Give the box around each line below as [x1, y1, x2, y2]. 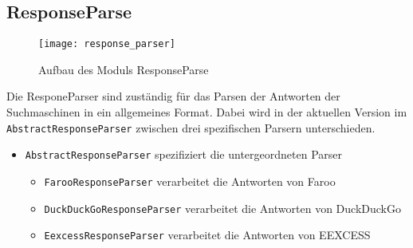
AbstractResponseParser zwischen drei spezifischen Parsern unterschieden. [6, 119, 376, 136]
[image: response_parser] [38, 38, 175, 50]
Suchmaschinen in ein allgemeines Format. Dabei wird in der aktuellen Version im [6, 104, 407, 120]
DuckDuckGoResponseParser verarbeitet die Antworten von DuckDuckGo [44, 199, 401, 216]
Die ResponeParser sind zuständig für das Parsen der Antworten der [6, 88, 340, 104]
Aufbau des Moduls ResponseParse [38, 61, 209, 77]
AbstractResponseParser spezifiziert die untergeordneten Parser [25, 146, 343, 163]
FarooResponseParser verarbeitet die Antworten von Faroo [44, 172, 336, 189]
